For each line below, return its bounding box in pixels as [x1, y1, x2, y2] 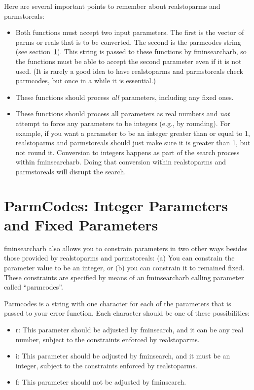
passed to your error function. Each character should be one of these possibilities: [4, 308, 250, 318]
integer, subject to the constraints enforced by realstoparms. [15, 360, 197, 370]
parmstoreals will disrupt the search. [15, 166, 126, 176]
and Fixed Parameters [4, 214, 158, 234]
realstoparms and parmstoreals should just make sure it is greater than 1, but [15, 137, 251, 148]
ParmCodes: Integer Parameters [4, 195, 228, 215]
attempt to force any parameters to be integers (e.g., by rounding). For [15, 118, 230, 128]
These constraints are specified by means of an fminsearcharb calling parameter [4, 272, 244, 282]
